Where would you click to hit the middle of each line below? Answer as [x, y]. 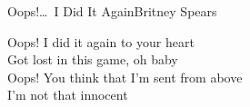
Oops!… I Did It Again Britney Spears [112, 11]
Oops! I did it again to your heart [101, 41]
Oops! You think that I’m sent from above [125, 77]
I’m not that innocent [68, 95]
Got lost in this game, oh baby [93, 59]
